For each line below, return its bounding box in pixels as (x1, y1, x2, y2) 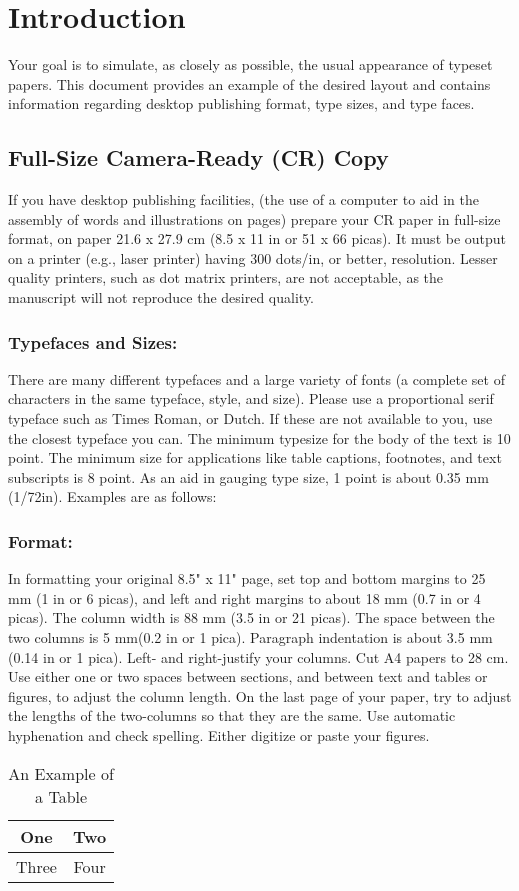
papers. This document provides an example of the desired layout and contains (8, 73, 491, 94)
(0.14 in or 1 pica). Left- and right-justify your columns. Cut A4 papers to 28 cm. (8, 646, 509, 667)
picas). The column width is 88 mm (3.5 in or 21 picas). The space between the (8, 607, 495, 628)
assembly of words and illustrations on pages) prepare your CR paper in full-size (8, 208, 501, 229)
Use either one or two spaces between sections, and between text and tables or (8, 666, 488, 687)
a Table (35, 784, 88, 808)
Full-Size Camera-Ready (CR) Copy (8, 142, 389, 173)
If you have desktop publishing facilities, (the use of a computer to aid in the (8, 189, 479, 210)
